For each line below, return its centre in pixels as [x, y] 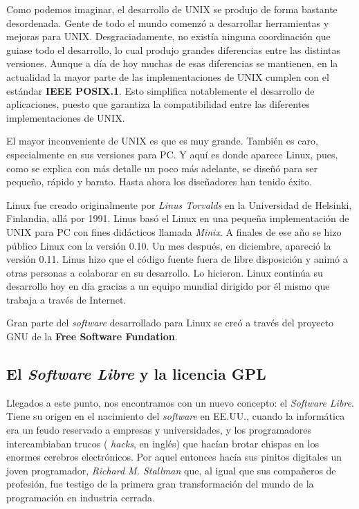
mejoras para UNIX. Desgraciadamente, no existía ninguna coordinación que [168, 36]
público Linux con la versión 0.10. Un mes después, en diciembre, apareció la [169, 245]
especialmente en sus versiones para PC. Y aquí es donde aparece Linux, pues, [172, 154]
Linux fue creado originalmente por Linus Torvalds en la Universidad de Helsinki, [179, 204]
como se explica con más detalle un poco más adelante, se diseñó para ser [162, 168]
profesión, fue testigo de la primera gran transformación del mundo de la [160, 484]
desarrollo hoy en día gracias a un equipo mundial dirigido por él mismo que [168, 286]
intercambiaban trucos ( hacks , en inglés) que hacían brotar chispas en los [163, 443]
